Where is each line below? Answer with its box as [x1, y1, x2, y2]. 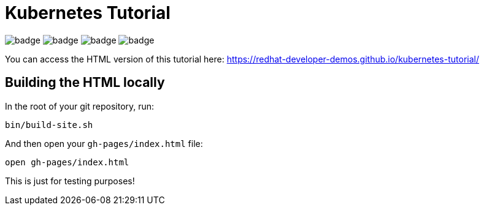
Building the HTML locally [5, 75, 165, 91]
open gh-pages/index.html [5, 157, 129, 167]
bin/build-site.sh [5, 119, 93, 130]
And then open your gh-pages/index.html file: [5, 138, 203, 149]
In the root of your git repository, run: [5, 100, 155, 111]
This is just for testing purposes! [5, 175, 135, 186]
